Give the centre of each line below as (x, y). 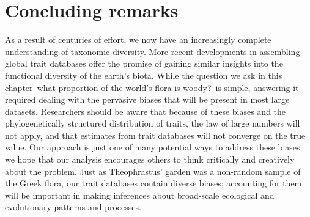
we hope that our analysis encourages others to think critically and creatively (150, 159)
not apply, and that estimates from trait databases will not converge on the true (155, 135)
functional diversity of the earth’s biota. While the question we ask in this (144, 75)
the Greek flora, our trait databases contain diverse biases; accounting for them (153, 183)
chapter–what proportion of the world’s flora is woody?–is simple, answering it (152, 87)
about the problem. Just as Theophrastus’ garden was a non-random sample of (153, 171)
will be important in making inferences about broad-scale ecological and (140, 195)
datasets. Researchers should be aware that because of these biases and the (146, 111)
